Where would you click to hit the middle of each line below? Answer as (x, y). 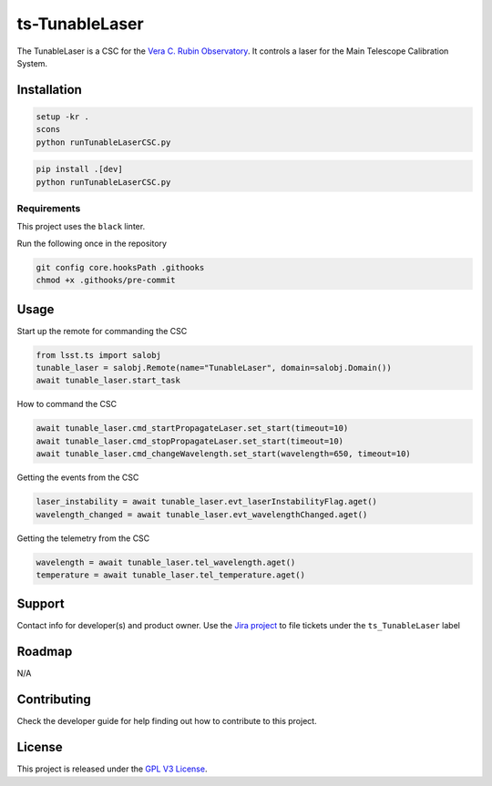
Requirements (49, 209)
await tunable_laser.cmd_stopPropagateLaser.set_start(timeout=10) (190, 441)
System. (32, 63)
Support (41, 604)
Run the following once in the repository (92, 243)
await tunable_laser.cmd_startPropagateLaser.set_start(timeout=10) (192, 429)
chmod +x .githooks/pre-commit (106, 281)
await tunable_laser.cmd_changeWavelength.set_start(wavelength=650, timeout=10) (224, 454)
